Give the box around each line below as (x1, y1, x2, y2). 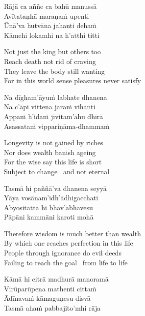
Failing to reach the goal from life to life (4, 257, 128, 267)
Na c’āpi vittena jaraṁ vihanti (4, 101, 96, 112)
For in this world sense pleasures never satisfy (4, 75, 141, 86)
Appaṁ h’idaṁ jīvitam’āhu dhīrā (4, 111, 103, 121)
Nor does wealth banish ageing (4, 147, 96, 157)
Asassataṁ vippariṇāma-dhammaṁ (4, 121, 110, 131)
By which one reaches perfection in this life (4, 238, 133, 248)
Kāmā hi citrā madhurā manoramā (4, 274, 109, 284)
